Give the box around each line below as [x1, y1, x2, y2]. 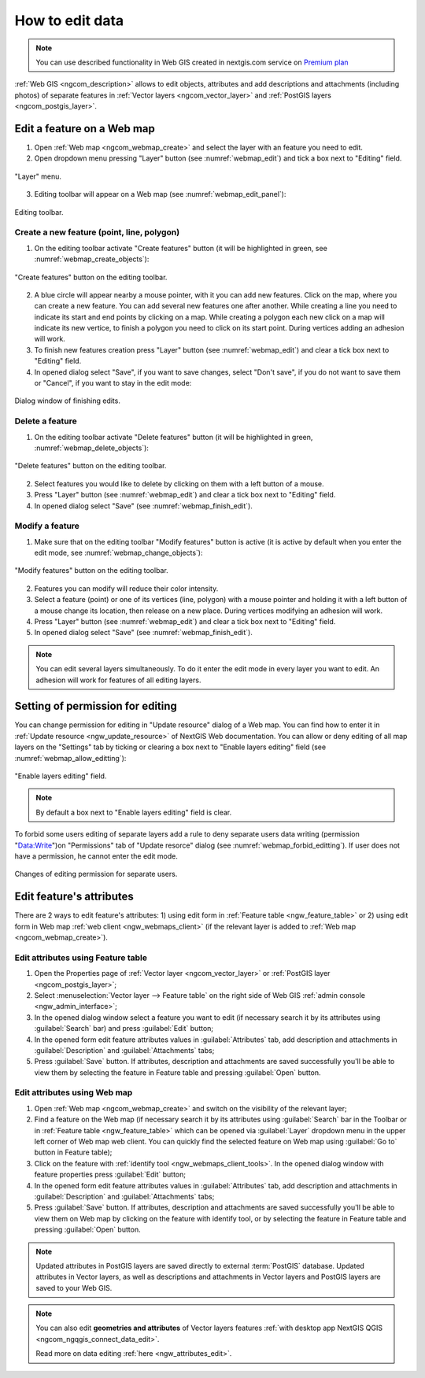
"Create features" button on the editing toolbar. [14, 272, 168, 282]
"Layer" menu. [14, 172, 62, 181]
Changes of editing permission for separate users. [14, 870, 178, 879]
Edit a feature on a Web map [14, 122, 155, 135]
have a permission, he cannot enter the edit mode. [14, 851, 179, 861]
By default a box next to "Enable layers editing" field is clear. [35, 807, 232, 817]
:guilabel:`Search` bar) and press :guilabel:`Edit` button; [34, 1024, 214, 1033]
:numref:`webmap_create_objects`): [34, 254, 150, 264]
